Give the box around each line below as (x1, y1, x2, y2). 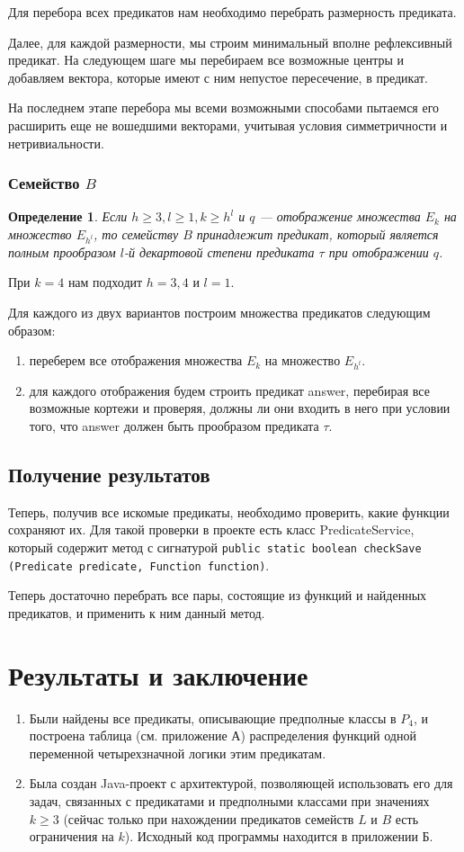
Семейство (8, 172, 80, 194)
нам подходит (67, 273, 143, 291)
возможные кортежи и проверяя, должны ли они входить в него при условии (29, 399, 451, 417)
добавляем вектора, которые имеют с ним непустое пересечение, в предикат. (8, 67, 429, 86)
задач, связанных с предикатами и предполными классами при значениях (29, 792, 430, 811)
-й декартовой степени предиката (123, 242, 315, 261)
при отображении (328, 242, 429, 261)
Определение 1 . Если (8, 207, 128, 226)
